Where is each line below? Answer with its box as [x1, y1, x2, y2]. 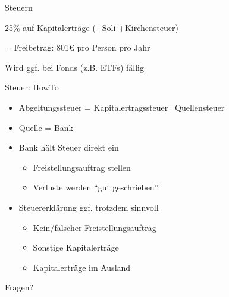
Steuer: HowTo [5, 81, 59, 93]
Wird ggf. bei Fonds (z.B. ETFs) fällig [5, 61, 144, 73]
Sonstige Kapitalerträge [33, 241, 119, 254]
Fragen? [5, 281, 34, 293]
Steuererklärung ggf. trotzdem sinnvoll [18, 201, 159, 213]
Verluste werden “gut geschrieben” [33, 181, 159, 193]
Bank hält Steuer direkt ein [18, 141, 119, 154]
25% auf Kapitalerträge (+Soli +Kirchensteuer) [5, 21, 178, 33]
